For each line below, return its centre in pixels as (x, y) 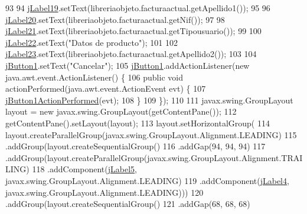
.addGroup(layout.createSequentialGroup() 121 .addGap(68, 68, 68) (128, 204)
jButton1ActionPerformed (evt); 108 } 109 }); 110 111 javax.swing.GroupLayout (149, 100)
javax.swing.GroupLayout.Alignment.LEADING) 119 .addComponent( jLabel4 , (147, 180)
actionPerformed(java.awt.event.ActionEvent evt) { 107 (106, 88)
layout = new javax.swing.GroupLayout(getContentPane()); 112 (121, 111)
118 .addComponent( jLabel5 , (84, 169)
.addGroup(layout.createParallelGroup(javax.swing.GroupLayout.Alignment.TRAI (154, 157)
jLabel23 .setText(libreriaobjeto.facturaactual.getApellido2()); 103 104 (131, 54)
